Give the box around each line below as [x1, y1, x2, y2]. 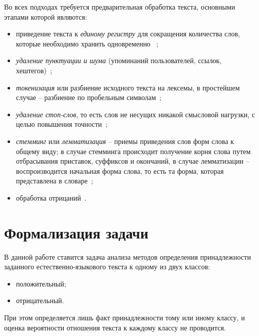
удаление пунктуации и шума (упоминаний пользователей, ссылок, [16, 55, 222, 66]
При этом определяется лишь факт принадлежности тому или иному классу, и [4, 312, 245, 322]
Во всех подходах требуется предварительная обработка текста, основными [4, 2, 235, 12]
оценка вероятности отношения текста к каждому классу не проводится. [4, 322, 226, 332]
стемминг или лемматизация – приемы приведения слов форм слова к [16, 135, 234, 146]
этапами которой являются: [4, 11, 87, 22]
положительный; [16, 278, 66, 289]
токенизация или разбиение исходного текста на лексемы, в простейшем [16, 82, 240, 92]
